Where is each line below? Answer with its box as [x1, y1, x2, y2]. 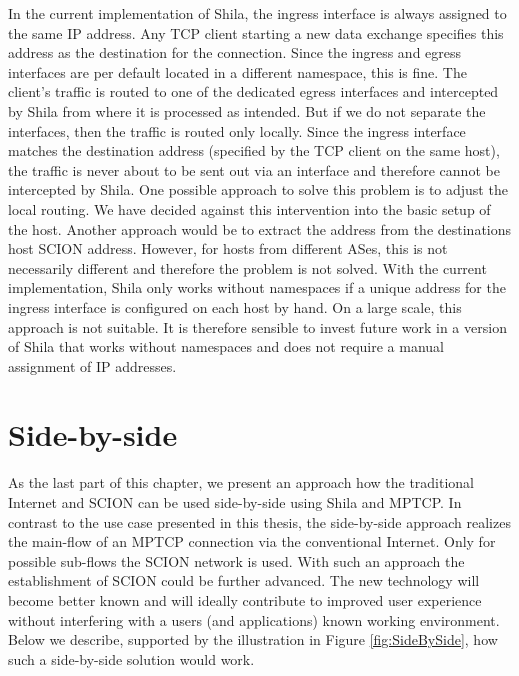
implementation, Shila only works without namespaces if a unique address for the [8, 277, 506, 298]
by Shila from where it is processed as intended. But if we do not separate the [8, 100, 486, 121]
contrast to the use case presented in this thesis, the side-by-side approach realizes [8, 511, 511, 532]
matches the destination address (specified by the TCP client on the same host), [8, 140, 500, 161]
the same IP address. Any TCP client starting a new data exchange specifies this [8, 22, 504, 43]
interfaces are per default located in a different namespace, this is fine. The [8, 61, 467, 82]
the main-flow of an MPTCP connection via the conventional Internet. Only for [8, 531, 496, 552]
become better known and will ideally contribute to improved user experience [8, 589, 482, 610]
